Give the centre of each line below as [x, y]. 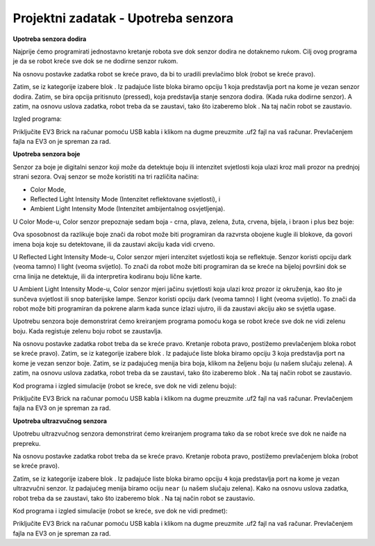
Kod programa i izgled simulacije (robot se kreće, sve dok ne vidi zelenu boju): [125, 386]
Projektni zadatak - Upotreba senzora [123, 18]
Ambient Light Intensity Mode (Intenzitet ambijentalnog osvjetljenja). [128, 209]
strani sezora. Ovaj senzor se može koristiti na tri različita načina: [106, 176]
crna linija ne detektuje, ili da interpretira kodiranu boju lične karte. [107, 276]
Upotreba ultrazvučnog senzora [60, 421]
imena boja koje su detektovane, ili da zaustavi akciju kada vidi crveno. [114, 244]
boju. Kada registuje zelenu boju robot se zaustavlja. [88, 331]
